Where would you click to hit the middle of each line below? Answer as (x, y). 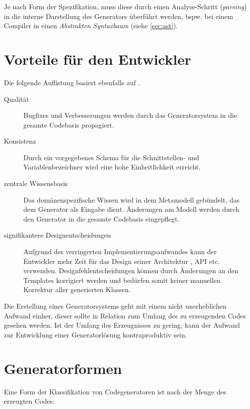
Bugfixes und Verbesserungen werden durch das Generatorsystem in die (130, 115)
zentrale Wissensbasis (36, 183)
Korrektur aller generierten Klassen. (77, 289)
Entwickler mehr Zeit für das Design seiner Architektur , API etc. (122, 261)
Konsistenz (20, 141)
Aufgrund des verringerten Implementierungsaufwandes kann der (120, 251)
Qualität (17, 99)
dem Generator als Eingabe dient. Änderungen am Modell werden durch (131, 209)
